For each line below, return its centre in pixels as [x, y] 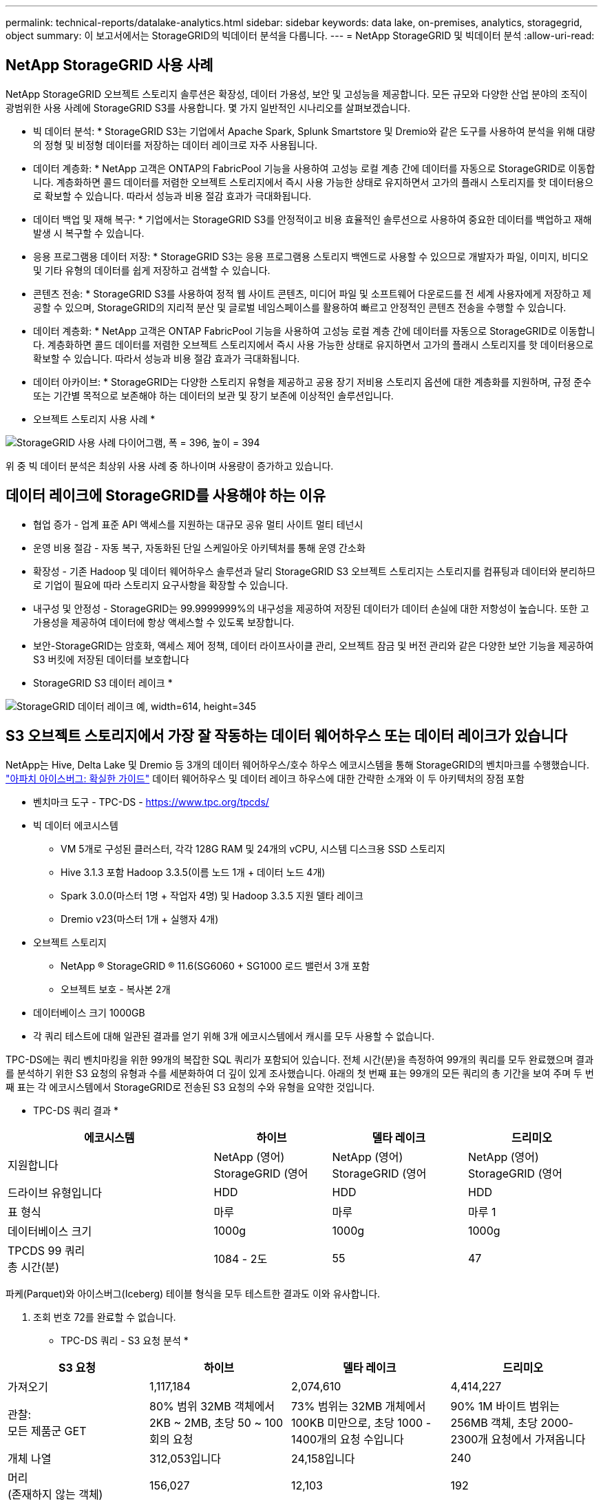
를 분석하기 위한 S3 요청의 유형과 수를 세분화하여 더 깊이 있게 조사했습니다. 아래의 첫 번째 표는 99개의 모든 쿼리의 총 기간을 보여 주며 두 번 [300, 1073]
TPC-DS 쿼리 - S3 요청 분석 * [125, 1340]
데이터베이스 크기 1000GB [89, 1012]
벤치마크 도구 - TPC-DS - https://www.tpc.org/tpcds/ [151, 802]
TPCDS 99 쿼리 [46, 1250]
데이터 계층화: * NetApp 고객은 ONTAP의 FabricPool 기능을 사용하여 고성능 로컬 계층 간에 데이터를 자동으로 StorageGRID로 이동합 [314, 168]
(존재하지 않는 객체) [55, 1494]
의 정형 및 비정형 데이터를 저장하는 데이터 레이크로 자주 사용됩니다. [175, 145]
